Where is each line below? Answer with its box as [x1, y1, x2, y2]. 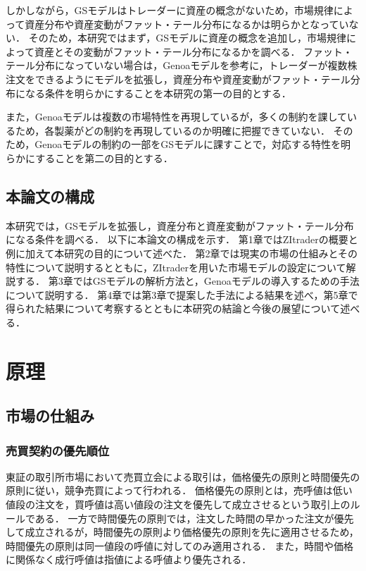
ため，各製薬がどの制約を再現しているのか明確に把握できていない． [15, 123, 330, 137]
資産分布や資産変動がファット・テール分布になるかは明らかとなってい [25, 16, 349, 31]
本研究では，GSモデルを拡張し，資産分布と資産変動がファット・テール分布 [6, 218, 354, 233]
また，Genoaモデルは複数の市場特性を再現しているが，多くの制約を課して [6, 109, 348, 124]
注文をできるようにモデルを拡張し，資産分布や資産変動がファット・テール [6, 71, 351, 86]
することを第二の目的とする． [35, 150, 173, 165]
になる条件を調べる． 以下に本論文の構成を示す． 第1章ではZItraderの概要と [6, 232, 358, 247]
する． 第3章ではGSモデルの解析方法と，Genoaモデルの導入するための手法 [15, 274, 360, 288]
